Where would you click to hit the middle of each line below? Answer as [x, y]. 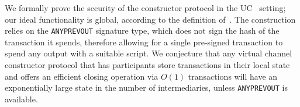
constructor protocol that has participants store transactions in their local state [147, 65]
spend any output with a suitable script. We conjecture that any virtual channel [149, 53]
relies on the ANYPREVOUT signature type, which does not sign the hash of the [142, 31]
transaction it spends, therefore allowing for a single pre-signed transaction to [144, 42]
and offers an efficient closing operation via [82, 76]
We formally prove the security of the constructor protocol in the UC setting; [145, 8]
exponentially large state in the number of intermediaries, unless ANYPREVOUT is [146, 88]
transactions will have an [233, 76]
